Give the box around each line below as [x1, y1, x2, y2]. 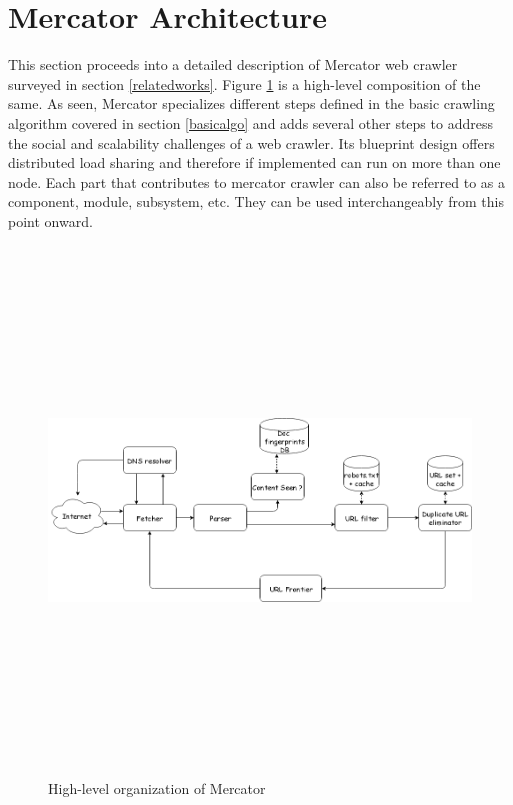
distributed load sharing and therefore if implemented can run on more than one [8, 152, 501, 173]
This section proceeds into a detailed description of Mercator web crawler [8, 54, 458, 75]
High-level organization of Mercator [48, 778, 266, 799]
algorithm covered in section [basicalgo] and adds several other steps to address [8, 112, 493, 133]
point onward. [8, 210, 93, 231]
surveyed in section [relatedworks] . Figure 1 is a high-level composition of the [8, 73, 481, 94]
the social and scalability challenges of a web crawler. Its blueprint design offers [8, 132, 495, 153]
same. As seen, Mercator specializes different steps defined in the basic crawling [8, 93, 495, 114]
